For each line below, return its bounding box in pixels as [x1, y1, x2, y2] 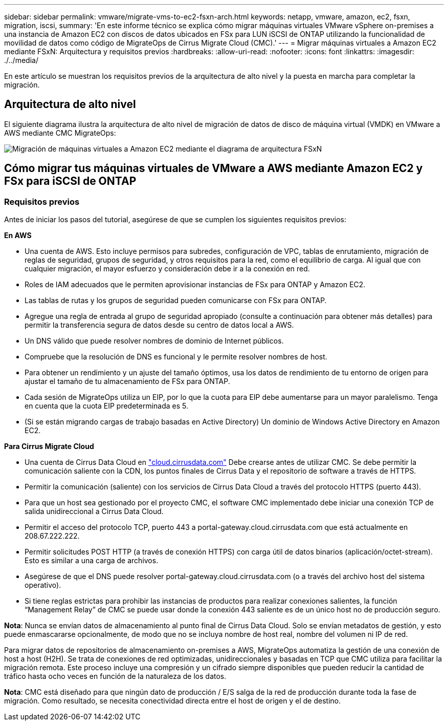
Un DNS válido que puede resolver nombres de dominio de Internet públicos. [25, 336, 284, 346]
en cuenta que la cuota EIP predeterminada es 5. [25, 401, 189, 411]
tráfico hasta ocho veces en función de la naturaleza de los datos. [4, 672, 227, 681]
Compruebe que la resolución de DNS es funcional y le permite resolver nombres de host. [25, 352, 327, 361]
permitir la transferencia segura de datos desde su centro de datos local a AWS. [25, 321, 294, 330]
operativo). [25, 581, 61, 590]
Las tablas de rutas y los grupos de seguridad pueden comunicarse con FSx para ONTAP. [25, 296, 327, 305]
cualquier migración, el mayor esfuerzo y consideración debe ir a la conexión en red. [25, 264, 310, 273]
